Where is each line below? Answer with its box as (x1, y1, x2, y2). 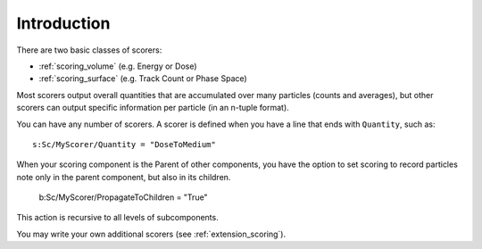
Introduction (16, 13, 111, 33)
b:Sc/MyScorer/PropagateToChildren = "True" (38, 192, 209, 203)
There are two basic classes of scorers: (16, 45, 162, 55)
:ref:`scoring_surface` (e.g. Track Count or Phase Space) (38, 73, 247, 84)
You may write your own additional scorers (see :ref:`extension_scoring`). (16, 228, 286, 239)
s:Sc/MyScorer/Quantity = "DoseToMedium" (32, 139, 216, 149)
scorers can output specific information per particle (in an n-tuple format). (16, 103, 289, 113)
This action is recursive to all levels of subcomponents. (16, 212, 219, 223)
